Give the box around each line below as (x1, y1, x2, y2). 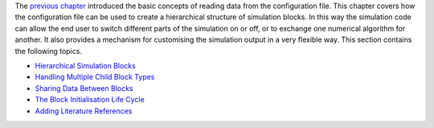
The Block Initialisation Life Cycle (35, 95, 145, 105)
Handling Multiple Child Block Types (35, 72, 155, 82)
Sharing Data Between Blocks (35, 83, 133, 93)
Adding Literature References (35, 105, 133, 116)
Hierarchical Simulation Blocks (35, 60, 136, 70)
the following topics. (14, 46, 82, 56)
